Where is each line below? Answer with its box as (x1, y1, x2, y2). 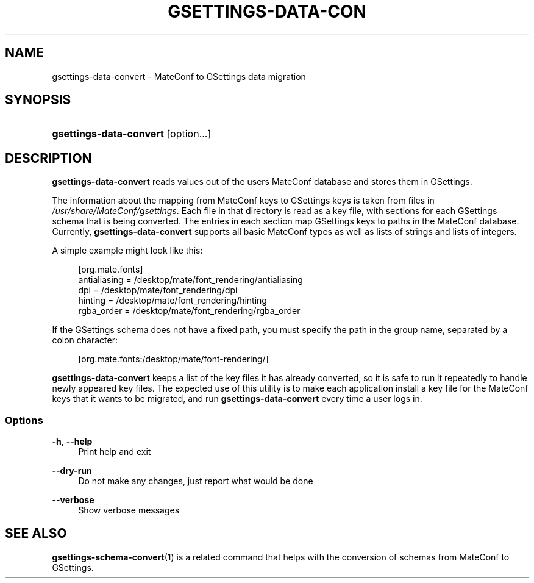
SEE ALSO (5, 526, 67, 542)
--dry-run (52, 465, 92, 476)
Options (5, 413, 43, 426)
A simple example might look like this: (52, 245, 203, 256)
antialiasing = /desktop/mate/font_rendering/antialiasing (78, 274, 303, 285)
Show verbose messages (78, 505, 180, 516)
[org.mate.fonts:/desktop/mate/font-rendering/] (78, 354, 269, 365)
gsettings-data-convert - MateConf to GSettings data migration (52, 71, 306, 82)
